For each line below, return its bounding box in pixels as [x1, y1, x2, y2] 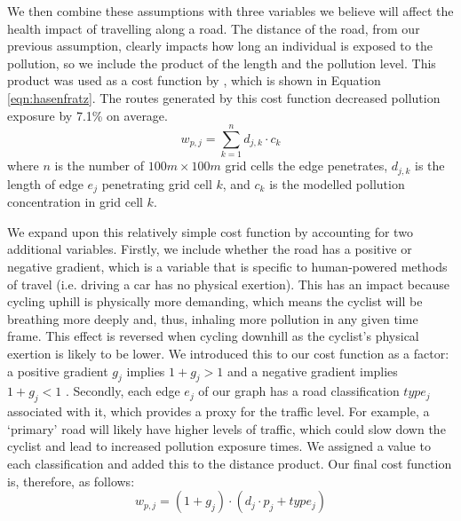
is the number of [54, 156, 145, 175]
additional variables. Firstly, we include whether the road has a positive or [7, 240, 412, 258]
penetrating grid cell [101, 174, 212, 193]
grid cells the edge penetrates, [225, 156, 388, 175]
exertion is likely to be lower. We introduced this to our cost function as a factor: [7, 343, 449, 362]
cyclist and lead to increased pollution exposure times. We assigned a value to [7, 437, 431, 455]
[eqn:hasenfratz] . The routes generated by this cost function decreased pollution [7, 88, 441, 107]
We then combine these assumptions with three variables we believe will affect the [7, 2, 454, 20]
